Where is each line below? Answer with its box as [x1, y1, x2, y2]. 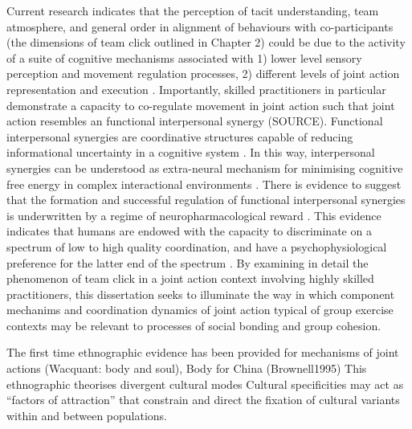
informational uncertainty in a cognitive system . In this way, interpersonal [6, 144, 375, 161]
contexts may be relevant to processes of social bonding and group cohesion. [6, 317, 381, 333]
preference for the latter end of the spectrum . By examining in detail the [6, 254, 369, 271]
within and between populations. [6, 407, 168, 423]
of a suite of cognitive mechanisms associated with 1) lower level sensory [6, 49, 362, 66]
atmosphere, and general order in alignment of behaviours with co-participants [6, 18, 394, 35]
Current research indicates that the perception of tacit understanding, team [6, 2, 379, 18]
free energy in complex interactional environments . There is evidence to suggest [6, 175, 402, 192]
